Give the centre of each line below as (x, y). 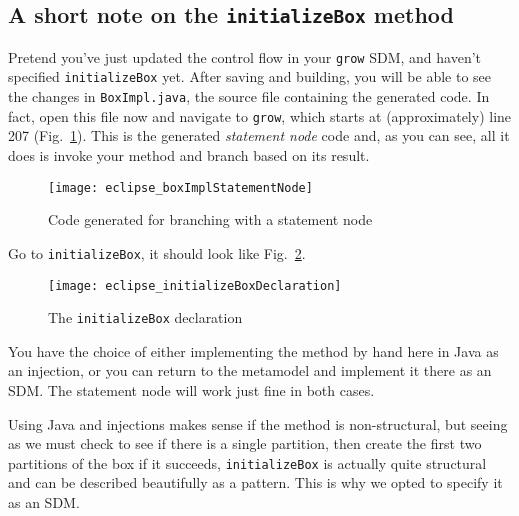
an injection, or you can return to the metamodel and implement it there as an (250, 370)
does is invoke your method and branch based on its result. (189, 155)
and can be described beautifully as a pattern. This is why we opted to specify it (255, 482)
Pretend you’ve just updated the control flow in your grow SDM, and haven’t (245, 56)
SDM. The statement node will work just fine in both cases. (191, 390)
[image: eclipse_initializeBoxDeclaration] (195, 285)
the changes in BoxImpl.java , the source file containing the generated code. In (249, 96)
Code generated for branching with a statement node (210, 219)
